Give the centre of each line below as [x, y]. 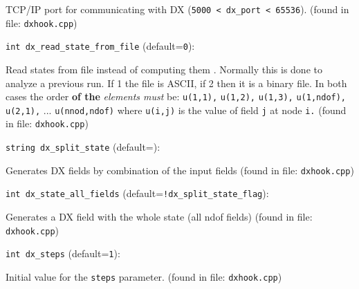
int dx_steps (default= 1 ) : [63, 253]
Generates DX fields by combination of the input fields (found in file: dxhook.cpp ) [180, 170]
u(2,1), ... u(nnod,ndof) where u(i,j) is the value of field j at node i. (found [176, 110]
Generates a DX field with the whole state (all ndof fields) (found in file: [159, 217]
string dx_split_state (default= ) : [83, 147]
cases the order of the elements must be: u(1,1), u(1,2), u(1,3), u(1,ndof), [176, 96]
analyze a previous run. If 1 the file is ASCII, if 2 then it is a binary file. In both [176, 83]
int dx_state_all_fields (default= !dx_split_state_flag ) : [137, 193]
